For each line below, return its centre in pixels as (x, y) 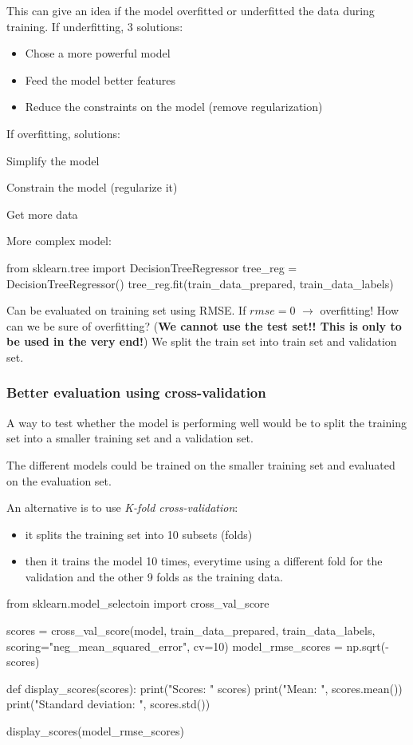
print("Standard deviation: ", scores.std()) (108, 704)
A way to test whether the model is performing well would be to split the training (207, 422)
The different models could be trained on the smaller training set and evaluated (201, 464)
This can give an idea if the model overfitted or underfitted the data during (191, 10)
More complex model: (59, 241)
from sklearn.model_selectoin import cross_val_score (138, 603)
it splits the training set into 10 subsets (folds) (139, 534)
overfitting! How (360, 310)
